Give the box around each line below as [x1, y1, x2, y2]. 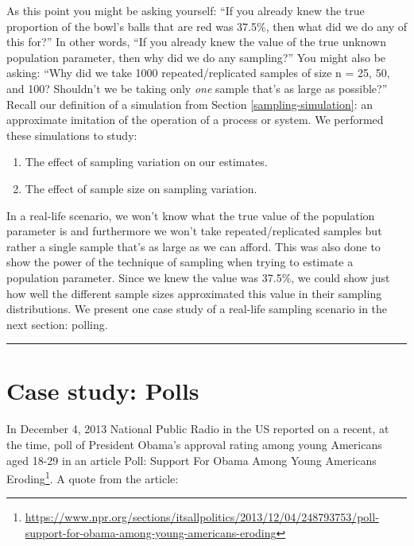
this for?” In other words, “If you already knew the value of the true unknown [6, 33, 386, 50]
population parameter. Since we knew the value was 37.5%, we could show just [6, 269, 390, 285]
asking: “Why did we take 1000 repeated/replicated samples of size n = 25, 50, [6, 64, 390, 81]
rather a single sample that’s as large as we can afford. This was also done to [6, 238, 381, 254]
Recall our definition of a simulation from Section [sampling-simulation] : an [6, 95, 373, 112]
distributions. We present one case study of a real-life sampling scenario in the [6, 300, 388, 317]
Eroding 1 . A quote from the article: [6, 468, 179, 486]
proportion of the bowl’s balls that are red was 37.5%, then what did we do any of [6, 17, 408, 34]
